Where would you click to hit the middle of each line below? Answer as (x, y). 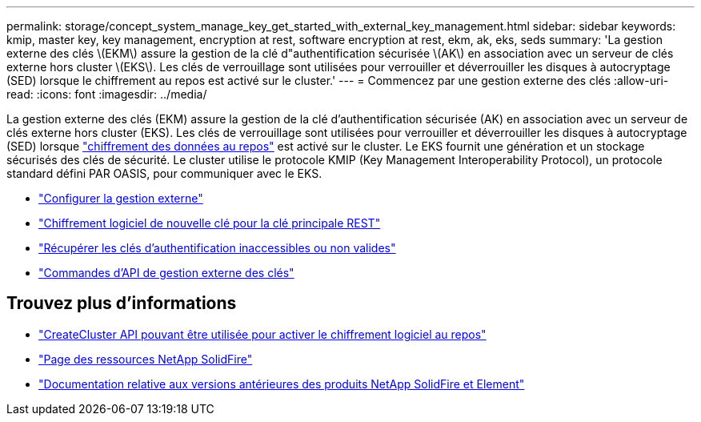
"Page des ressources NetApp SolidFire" (146, 359)
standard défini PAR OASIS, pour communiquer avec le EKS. (164, 173)
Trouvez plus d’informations (122, 303)
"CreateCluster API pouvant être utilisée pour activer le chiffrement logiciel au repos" (262, 334)
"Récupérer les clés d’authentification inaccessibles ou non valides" (217, 248)
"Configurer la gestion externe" (121, 198)
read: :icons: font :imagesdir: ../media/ (107, 94)
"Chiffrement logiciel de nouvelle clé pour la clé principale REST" (210, 223)
